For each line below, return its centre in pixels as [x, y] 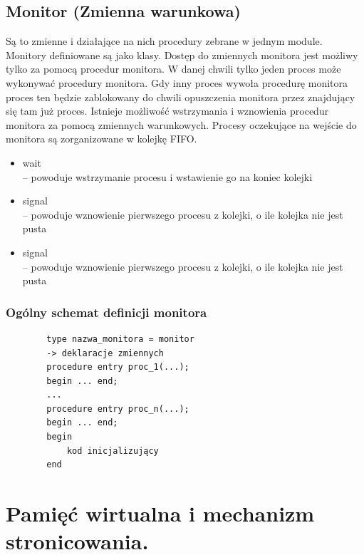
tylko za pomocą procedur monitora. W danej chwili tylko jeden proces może [173, 69]
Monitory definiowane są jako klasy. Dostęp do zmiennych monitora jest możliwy [182, 55]
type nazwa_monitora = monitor [120, 339]
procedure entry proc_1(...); [118, 367]
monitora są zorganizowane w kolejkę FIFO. [102, 139]
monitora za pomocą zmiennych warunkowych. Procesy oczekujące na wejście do [181, 124]
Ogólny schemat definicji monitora [106, 312]
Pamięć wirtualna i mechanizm [160, 513]
